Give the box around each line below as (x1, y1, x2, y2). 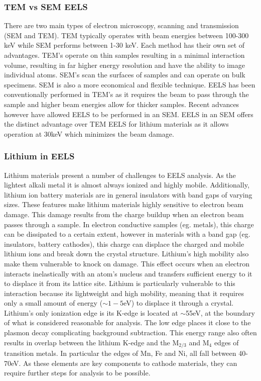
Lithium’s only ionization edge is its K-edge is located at (4, 307, 178, 318)
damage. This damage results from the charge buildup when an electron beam (4, 209, 244, 219)
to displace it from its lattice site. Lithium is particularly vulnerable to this (4, 278, 235, 289)
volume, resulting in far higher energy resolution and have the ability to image (4, 59, 245, 70)
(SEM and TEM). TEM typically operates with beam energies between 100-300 (4, 30, 249, 40)
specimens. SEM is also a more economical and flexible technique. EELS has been (4, 79, 255, 89)
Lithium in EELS (4, 150, 75, 162)
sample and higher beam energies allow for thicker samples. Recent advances (4, 99, 239, 109)
